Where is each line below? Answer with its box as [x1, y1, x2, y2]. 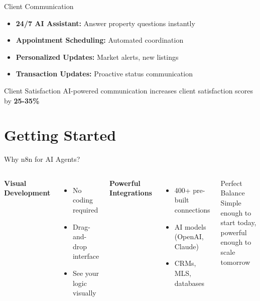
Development [4, 187, 51, 198]
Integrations [109, 187, 152, 198]
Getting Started [4, 125, 116, 145]
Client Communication [4, 1, 74, 11]
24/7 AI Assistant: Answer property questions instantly [16, 18, 195, 28]
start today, [220, 217, 256, 228]
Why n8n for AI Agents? [4, 154, 80, 164]
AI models [174, 221, 206, 232]
